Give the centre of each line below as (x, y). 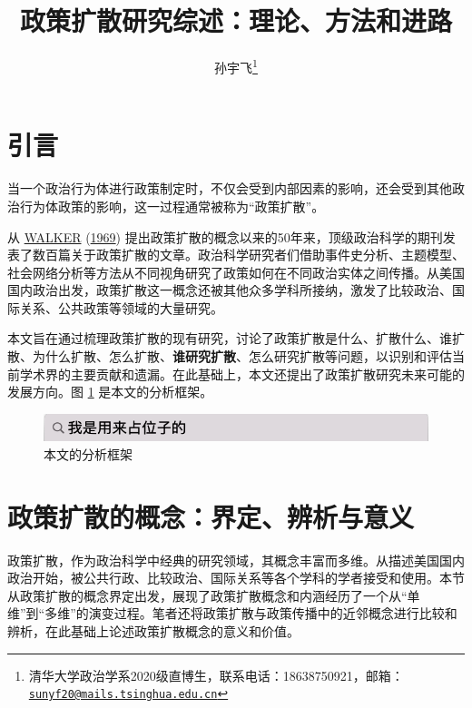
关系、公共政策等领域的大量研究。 (121, 307)
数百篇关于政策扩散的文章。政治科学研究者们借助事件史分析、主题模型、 (248, 255)
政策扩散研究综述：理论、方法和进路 (236, 20)
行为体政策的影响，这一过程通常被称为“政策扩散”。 (172, 206)
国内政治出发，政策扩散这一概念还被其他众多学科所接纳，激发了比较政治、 (230, 290)
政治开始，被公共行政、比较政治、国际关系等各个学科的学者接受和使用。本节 (236, 578)
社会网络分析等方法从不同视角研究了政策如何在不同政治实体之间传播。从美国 (236, 272)
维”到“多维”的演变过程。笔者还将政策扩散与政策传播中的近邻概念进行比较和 (232, 613)
